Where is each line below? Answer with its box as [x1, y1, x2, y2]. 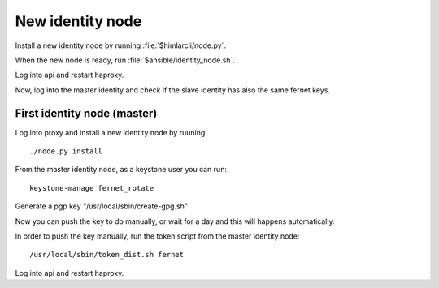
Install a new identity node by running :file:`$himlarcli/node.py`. [15, 41, 227, 50]
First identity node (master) [15, 106, 158, 120]
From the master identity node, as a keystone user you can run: [15, 165, 228, 174]
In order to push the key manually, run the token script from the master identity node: [15, 231, 300, 241]
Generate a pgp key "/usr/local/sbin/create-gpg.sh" [15, 201, 189, 211]
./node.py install [29, 147, 103, 156]
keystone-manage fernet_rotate [29, 183, 154, 192]
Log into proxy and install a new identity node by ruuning [15, 127, 206, 137]
